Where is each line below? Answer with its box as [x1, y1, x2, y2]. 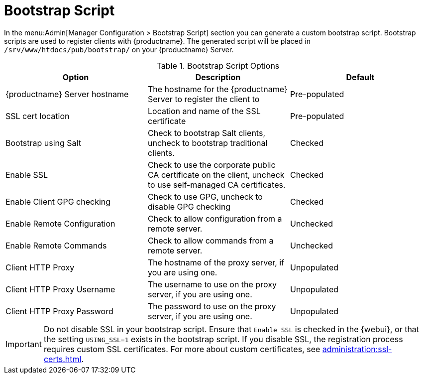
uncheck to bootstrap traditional [147, 137, 268, 148]
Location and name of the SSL [147, 106, 261, 116]
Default [346, 72, 375, 82]
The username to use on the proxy [147, 279, 277, 289]
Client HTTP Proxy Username [5, 284, 115, 294]
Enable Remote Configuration [5, 218, 115, 229]
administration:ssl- [322, 344, 392, 354]
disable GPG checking [147, 201, 231, 212]
